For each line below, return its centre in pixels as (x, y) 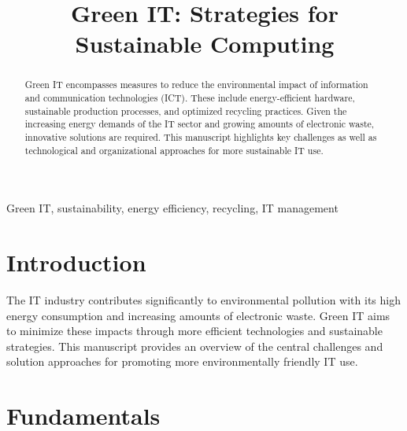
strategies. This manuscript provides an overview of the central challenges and (195, 346)
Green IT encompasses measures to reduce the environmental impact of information (196, 85)
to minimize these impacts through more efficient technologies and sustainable (194, 331)
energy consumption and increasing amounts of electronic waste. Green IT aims (198, 315)
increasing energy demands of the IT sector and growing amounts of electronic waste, (200, 124)
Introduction (76, 262)
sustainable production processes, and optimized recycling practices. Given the (186, 111)
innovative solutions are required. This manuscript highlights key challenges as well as (201, 136)
